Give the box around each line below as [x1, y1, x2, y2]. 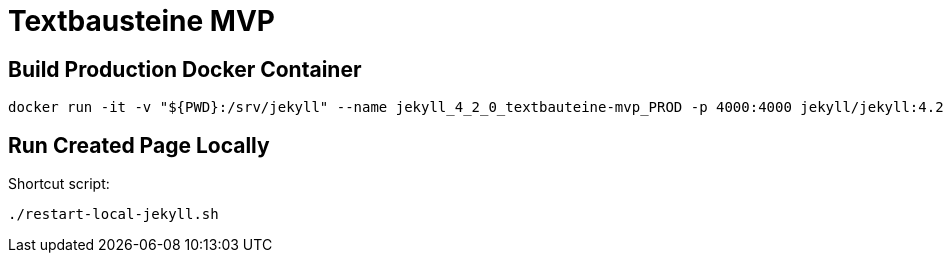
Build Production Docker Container [8, 56, 362, 82]
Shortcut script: [8, 175, 110, 193]
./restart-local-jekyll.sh [8, 206, 219, 223]
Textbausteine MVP [8, 4, 275, 38]
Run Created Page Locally [8, 132, 270, 158]
